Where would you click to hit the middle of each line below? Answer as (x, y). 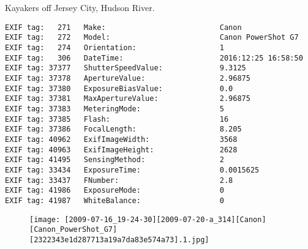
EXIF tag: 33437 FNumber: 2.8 (119, 180)
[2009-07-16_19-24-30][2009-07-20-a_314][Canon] (165, 219)
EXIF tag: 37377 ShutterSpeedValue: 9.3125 (126, 68)
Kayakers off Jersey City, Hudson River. (80, 8)
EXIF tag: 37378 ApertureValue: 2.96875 (128, 79)
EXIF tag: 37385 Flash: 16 (117, 119)
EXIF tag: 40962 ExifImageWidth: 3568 (121, 139)
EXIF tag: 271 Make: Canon (123, 27)
